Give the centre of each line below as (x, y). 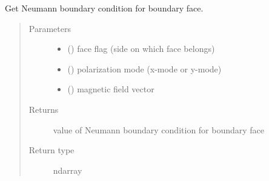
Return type (51, 150)
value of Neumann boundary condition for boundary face (159, 129)
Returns (44, 109)
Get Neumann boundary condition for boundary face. (104, 8)
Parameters (50, 28)
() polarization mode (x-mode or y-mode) (144, 68)
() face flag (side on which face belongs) (141, 49)
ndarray (68, 170)
